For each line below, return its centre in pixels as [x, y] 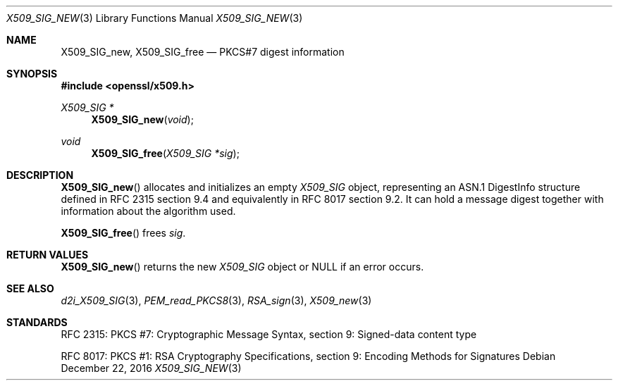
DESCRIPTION [40, 175]
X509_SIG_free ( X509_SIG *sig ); [165, 153]
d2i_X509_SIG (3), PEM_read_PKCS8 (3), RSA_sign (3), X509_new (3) [216, 300]
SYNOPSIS [32, 74]
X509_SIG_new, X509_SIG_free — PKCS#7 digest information [203, 52]
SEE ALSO [30, 288]
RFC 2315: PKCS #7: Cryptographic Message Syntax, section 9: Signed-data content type [269, 334]
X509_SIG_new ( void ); [142, 119]
